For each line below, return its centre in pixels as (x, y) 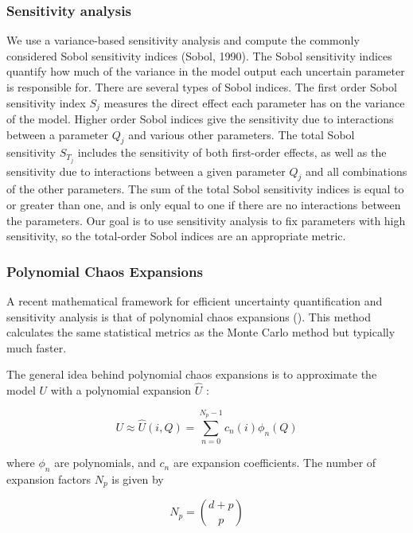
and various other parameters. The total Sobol (242, 134)
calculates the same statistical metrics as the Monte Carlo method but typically (201, 332)
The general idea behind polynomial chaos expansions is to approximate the (192, 374)
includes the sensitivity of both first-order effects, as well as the (232, 152)
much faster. (37, 347)
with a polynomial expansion (121, 390)
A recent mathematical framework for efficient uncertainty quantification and (195, 300)
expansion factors (49, 479)
